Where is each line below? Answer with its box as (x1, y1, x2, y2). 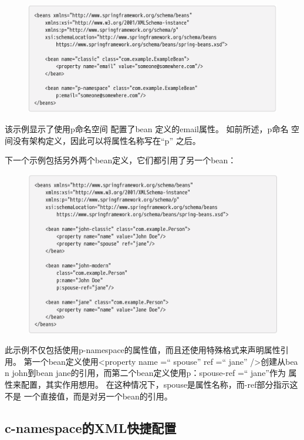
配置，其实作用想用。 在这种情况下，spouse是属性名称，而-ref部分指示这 (21, 378, 298, 390)
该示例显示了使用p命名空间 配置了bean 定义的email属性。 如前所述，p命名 (5, 123, 289, 135)
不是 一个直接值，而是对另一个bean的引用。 (5, 389, 173, 402)
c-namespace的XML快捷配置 (5, 418, 177, 436)
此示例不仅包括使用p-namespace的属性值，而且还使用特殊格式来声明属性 (5, 344, 281, 356)
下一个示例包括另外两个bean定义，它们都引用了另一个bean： (5, 154, 237, 166)
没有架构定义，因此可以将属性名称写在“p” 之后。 (12, 134, 201, 146)
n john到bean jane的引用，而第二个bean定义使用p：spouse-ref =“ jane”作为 (5, 367, 286, 379)
